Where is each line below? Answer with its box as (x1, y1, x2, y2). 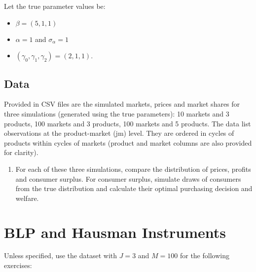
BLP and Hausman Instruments (4, 222, 226, 242)
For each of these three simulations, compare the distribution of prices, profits (15, 163, 251, 174)
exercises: (4, 260, 32, 271)
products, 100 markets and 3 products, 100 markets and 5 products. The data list (4, 118, 251, 128)
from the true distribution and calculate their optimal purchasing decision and (15, 183, 253, 194)
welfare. (15, 193, 39, 203)
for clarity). (4, 147, 38, 157)
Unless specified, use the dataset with (4, 250, 117, 261)
